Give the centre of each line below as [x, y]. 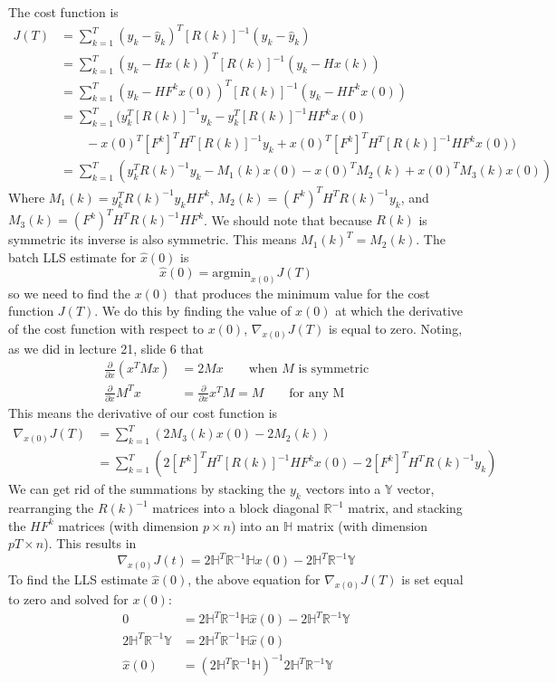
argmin [232, 273]
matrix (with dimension [362, 525]
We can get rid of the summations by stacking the [147, 489]
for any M [317, 393]
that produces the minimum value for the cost [302, 293]
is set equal [432, 579]
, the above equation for [254, 579]
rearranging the [51, 508]
